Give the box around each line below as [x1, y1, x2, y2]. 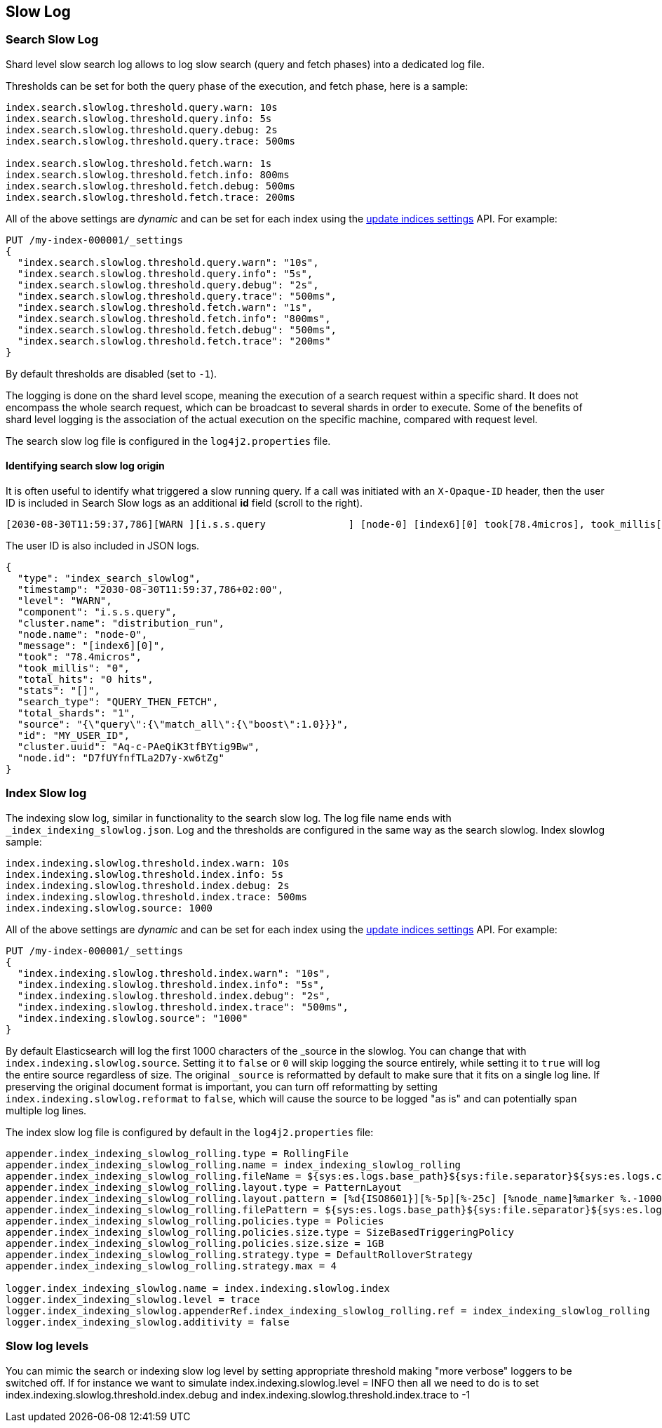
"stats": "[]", [17, 685, 100, 697]
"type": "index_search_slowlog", [17, 573, 201, 585]
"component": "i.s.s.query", [17, 606, 177, 618]
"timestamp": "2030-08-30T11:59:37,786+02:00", [17, 584, 284, 596]
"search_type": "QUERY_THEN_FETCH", [17, 696, 219, 708]
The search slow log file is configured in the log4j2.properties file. [6, 434, 331, 447]
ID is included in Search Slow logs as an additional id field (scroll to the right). [6, 497, 363, 509]
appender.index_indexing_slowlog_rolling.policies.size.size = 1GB [6, 1237, 384, 1249]
